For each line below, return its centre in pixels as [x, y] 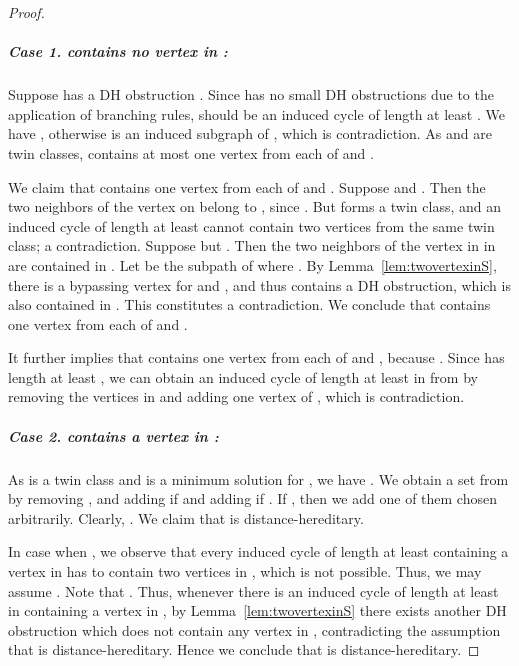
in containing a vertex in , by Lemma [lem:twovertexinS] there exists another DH [257, 610]
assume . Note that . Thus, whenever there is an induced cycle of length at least [253, 590]
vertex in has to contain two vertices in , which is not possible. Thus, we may [245, 571]
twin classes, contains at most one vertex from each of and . [191, 152]
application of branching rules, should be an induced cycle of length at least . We [256, 113]
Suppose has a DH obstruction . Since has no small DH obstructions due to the [251, 94]
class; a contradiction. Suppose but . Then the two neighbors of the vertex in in [252, 245]
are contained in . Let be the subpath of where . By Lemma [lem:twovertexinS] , [252, 264]
